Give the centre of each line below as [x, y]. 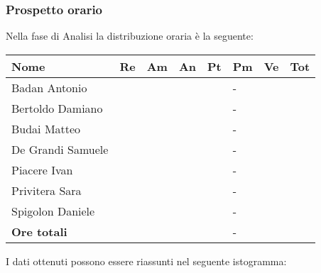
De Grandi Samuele [60, 149]
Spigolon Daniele [53, 211]
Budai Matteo [46, 128]
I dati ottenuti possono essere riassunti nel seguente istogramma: [146, 261]
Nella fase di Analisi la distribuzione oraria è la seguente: [130, 36]
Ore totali [39, 231]
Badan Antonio [49, 87]
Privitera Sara [47, 190]
